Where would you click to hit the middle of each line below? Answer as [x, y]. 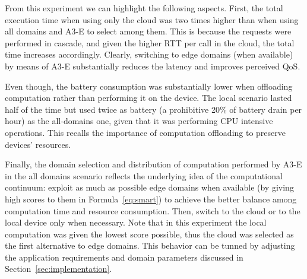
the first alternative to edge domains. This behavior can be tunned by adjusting [150, 245]
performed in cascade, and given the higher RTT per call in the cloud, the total [150, 42]
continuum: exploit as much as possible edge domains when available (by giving [149, 187]
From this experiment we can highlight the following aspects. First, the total [144, 8]
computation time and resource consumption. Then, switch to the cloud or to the [153, 210]
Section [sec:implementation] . [58, 269]
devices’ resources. [38, 144]
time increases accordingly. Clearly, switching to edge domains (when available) [149, 54]
